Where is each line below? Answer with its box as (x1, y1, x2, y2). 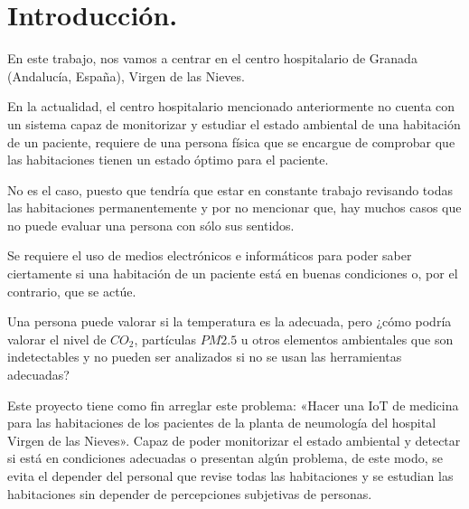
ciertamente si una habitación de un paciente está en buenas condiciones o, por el (7, 264, 458, 283)
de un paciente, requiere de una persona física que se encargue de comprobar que (7, 132, 455, 151)
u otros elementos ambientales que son (240, 329, 454, 348)
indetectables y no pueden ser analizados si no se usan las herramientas (7, 347, 402, 366)
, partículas (134, 329, 196, 348)
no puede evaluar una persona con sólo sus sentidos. (7, 215, 295, 234)
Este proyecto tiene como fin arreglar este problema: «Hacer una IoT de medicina (7, 395, 459, 414)
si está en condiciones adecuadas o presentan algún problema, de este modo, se (7, 448, 444, 467)
